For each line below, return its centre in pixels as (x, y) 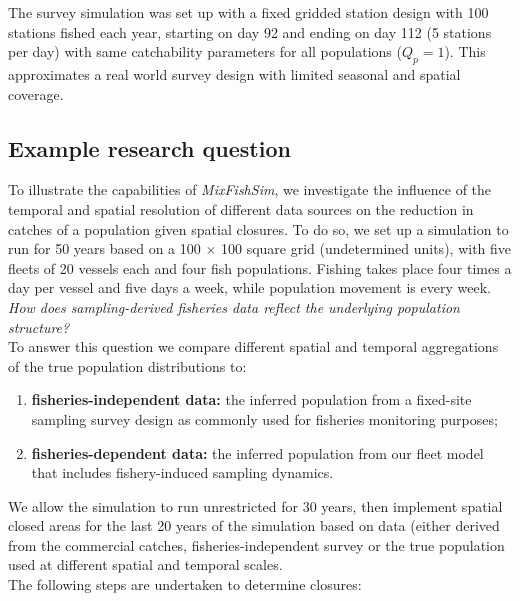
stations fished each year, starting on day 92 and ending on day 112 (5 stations (250, 31)
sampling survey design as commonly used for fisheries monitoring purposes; (264, 418)
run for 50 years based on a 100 (104, 248)
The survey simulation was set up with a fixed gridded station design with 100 (248, 12)
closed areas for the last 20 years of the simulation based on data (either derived (254, 525)
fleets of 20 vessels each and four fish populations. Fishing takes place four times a (260, 267)
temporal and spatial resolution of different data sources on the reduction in (241, 208)
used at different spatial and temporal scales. (145, 564)
